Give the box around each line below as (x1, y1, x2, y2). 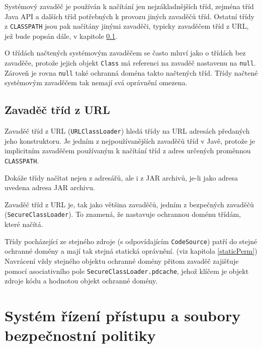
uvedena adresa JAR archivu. (5, 182, 95, 193)
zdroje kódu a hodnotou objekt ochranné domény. (5, 275, 158, 286)
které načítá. (5, 219, 43, 229)
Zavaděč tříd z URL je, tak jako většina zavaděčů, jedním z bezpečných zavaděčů (5, 199, 254, 209)
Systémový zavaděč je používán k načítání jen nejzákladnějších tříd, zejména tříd (5, 1, 254, 11)
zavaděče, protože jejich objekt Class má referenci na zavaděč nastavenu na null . (5, 57, 256, 68)
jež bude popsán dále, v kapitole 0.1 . (5, 30, 118, 41)
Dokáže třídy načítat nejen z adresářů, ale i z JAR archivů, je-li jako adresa (5, 172, 238, 183)
